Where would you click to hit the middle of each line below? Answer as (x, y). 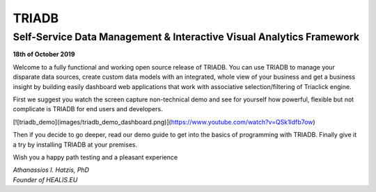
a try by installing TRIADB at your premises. (75, 144)
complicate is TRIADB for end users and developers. (88, 109)
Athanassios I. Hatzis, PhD (51, 170)
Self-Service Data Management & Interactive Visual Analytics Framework (186, 37)
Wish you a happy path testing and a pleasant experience (95, 157)
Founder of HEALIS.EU (45, 179)
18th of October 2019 (44, 54)
